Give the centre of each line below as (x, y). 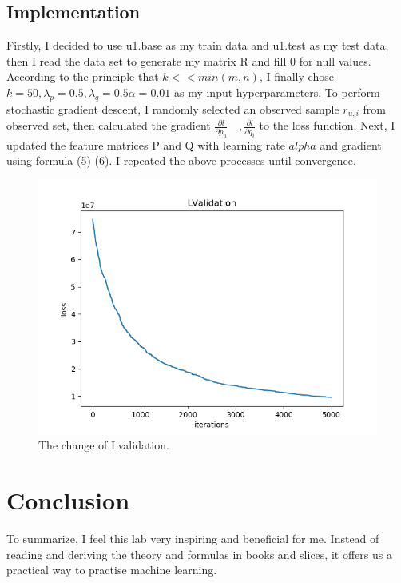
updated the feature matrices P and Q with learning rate (146, 144)
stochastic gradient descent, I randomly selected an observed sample (173, 108)
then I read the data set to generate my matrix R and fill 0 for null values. (189, 60)
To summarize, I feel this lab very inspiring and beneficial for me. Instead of (193, 538)
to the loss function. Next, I (327, 125)
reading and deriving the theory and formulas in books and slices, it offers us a (199, 554)
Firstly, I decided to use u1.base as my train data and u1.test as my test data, (198, 45)
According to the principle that (83, 76)
